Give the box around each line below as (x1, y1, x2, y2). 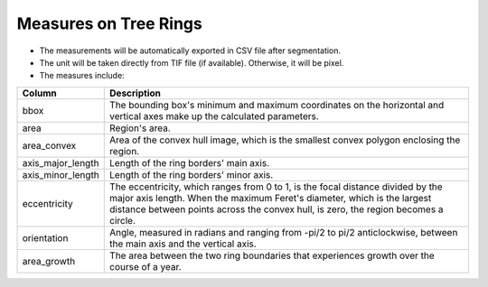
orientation (22, 231, 69, 244)
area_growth (22, 255, 76, 267)
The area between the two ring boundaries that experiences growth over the (109, 249, 435, 262)
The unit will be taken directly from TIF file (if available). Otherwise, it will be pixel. (39, 57, 344, 68)
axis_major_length (22, 156, 99, 169)
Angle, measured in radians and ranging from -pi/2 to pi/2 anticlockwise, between (109, 226, 458, 238)
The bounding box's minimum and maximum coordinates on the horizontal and (109, 98, 445, 111)
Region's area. (109, 122, 171, 134)
